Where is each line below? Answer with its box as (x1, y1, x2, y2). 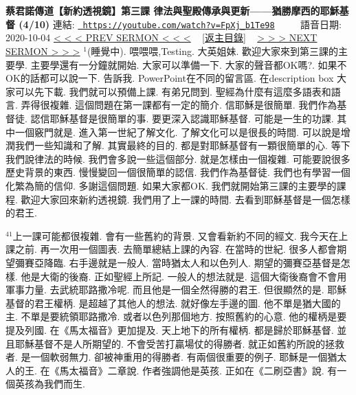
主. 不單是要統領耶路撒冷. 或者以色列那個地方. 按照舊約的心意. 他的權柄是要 (5, 309, 347, 324)
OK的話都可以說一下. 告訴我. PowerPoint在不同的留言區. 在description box (5, 71, 334, 85)
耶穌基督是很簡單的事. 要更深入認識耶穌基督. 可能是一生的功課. (49, 111, 334, 125)
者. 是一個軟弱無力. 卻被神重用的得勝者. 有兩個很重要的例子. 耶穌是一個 (5, 350, 328, 364)
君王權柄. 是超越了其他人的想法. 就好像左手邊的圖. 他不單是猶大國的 (34, 295, 341, 310)
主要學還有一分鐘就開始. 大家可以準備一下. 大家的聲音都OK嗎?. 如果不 (30, 57, 347, 71)
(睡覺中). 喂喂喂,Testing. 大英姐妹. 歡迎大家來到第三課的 (87, 44, 339, 58)
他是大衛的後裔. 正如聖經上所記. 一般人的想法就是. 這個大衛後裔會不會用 (21, 269, 347, 283)
